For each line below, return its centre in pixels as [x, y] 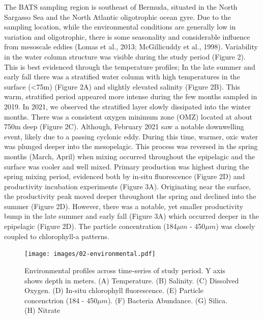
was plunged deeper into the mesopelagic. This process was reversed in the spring [131, 146]
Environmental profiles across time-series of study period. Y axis [125, 270]
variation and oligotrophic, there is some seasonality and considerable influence [127, 36]
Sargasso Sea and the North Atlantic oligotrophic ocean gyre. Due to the [118, 17]
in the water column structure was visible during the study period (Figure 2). [125, 56]
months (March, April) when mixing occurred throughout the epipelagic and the [130, 156]
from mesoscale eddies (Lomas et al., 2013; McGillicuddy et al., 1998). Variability [131, 47]
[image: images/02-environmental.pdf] [90, 254]
